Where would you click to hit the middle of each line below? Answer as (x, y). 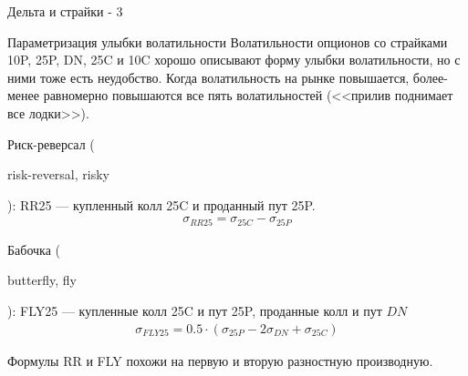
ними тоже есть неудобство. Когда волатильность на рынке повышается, (208, 77)
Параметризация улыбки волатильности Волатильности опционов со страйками (228, 41)
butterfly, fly (42, 280)
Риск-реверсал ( (51, 143)
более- (430, 77)
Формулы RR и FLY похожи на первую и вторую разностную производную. (220, 360)
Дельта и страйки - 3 (65, 11)
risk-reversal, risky (58, 174)
